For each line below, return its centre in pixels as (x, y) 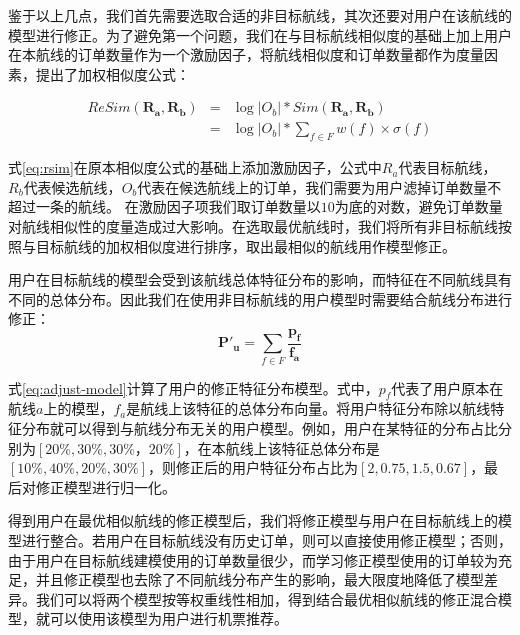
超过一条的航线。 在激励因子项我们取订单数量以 (164, 206)
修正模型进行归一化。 (105, 486)
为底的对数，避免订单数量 (418, 206)
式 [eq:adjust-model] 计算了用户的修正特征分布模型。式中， (193, 387)
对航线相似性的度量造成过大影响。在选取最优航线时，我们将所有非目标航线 (253, 226)
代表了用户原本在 (447, 387)
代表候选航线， (72, 186)
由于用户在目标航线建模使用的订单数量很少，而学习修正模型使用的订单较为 (253, 559)
